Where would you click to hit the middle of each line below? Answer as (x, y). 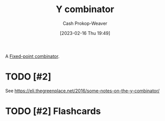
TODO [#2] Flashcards (53, 111)
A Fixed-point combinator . (32, 56)
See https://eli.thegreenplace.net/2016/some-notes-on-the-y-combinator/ (82, 91)
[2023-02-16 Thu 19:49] (85, 33)
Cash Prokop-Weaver (85, 23)
